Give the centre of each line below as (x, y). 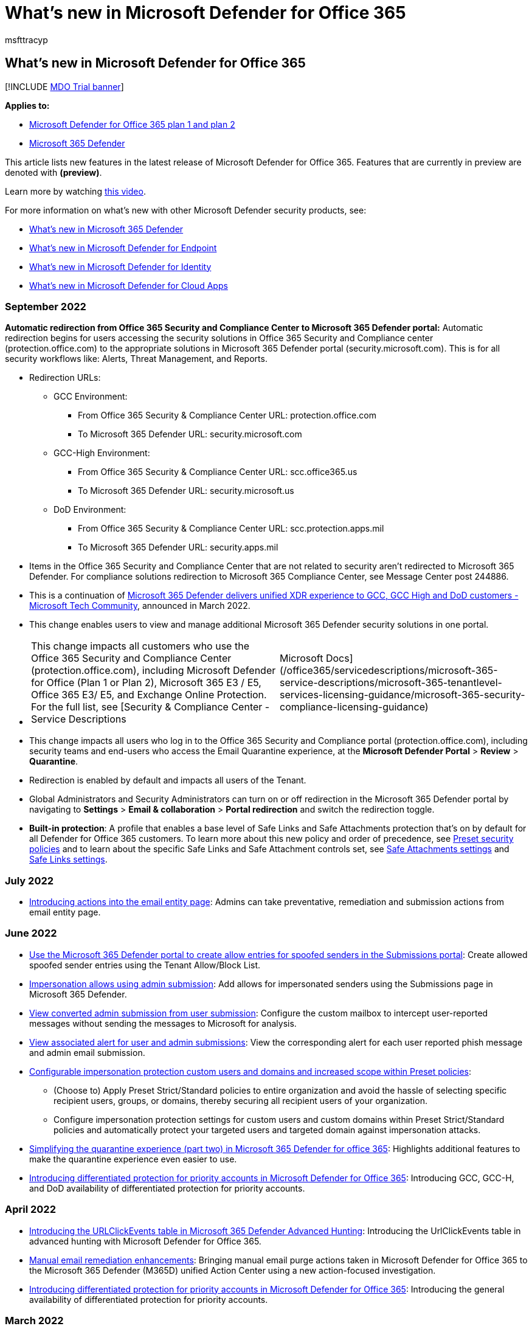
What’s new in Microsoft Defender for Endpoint (123, 248)
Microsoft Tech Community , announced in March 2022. (140, 606)
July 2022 (29, 880)
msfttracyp (26, 40)
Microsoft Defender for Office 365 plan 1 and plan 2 (132, 124)
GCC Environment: (91, 397)
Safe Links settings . (68, 859)
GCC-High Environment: (102, 453)
